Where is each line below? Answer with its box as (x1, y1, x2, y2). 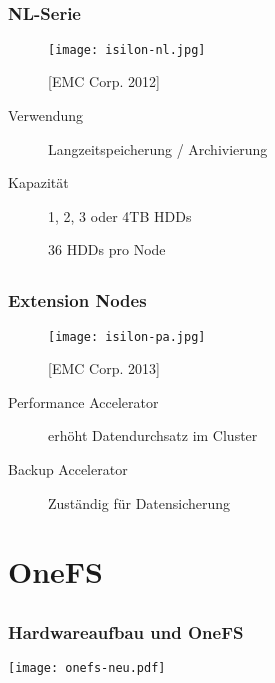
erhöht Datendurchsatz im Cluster (48, 425, 258, 446)
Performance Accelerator (8, 391, 159, 412)
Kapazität (8, 172, 69, 193)
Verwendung (8, 104, 84, 125)
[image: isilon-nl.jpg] (48, 42, 206, 57)
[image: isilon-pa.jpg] (48, 329, 206, 344)
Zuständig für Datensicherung (48, 492, 231, 513)
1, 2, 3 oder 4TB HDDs (48, 205, 192, 226)
